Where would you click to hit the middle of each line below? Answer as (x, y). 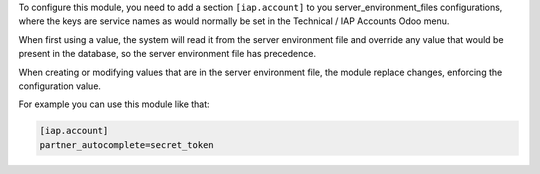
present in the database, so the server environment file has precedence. (167, 54)
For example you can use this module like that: (114, 104)
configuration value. (60, 86)
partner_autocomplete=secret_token (126, 144)
